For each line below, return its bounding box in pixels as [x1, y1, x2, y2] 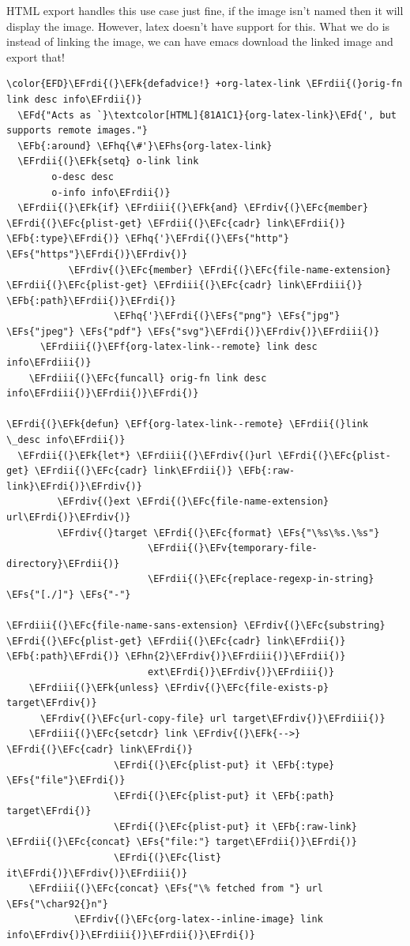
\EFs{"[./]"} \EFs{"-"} [6, 588, 131, 600]
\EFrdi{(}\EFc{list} [114, 852, 222, 864]
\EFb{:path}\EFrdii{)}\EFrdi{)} [6, 295, 176, 306]
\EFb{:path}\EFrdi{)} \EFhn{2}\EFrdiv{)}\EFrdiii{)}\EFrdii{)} [6, 651, 346, 663]
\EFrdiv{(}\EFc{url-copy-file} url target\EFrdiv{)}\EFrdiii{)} [39, 712, 386, 724]
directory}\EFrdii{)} [6, 557, 120, 569]
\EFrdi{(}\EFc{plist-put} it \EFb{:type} [114, 759, 335, 771]
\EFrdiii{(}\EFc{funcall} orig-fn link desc [28, 372, 267, 384]
